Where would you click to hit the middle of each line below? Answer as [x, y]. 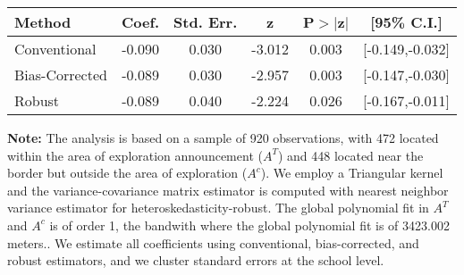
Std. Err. [206, 22]
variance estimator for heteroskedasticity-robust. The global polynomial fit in [218, 208]
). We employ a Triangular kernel [352, 173]
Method [43, 22]
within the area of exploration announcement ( [135, 155]
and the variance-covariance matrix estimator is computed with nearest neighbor [228, 190]
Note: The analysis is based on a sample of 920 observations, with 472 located [223, 137]
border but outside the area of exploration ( [127, 173]
